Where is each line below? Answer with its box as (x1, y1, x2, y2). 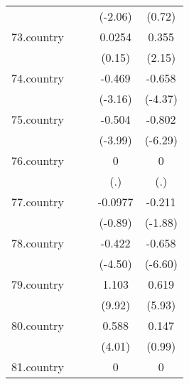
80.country (11, 317, 64, 334)
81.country (11, 358, 64, 375)
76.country (11, 152, 64, 169)
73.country (11, 28, 64, 45)
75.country (11, 111, 64, 127)
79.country (11, 276, 64, 292)
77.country (11, 193, 64, 210)
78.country (11, 235, 64, 251)
